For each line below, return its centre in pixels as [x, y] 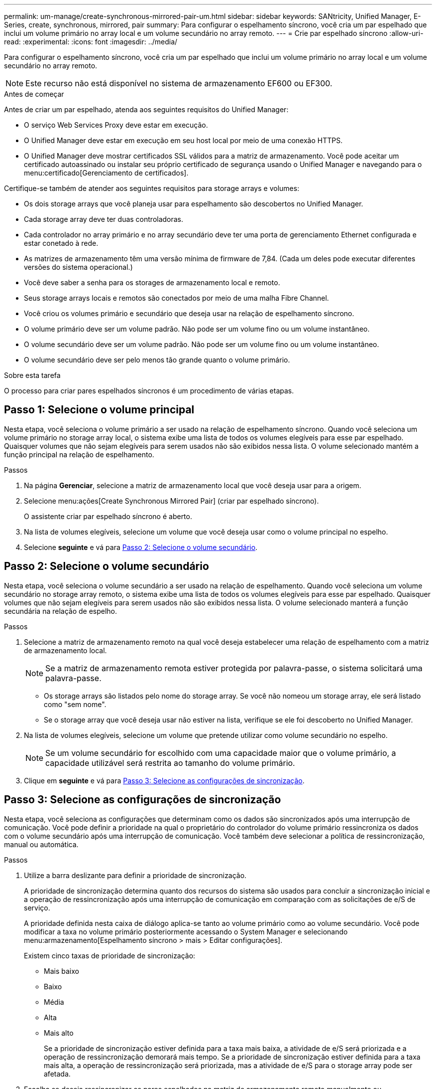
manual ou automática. [41, 844]
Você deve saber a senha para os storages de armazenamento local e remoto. [152, 282]
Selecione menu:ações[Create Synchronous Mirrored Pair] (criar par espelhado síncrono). [171, 501]
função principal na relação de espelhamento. [79, 454]
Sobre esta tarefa [32, 375]
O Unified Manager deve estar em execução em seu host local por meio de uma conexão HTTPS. [183, 140]
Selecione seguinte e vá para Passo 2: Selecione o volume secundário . [141, 547]
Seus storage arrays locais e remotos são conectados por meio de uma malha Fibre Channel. [176, 298]
